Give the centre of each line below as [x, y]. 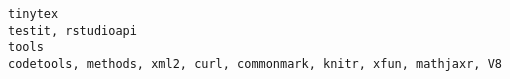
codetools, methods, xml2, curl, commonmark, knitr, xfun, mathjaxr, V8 [255, 63]
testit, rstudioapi [72, 30]
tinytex [33, 14]
